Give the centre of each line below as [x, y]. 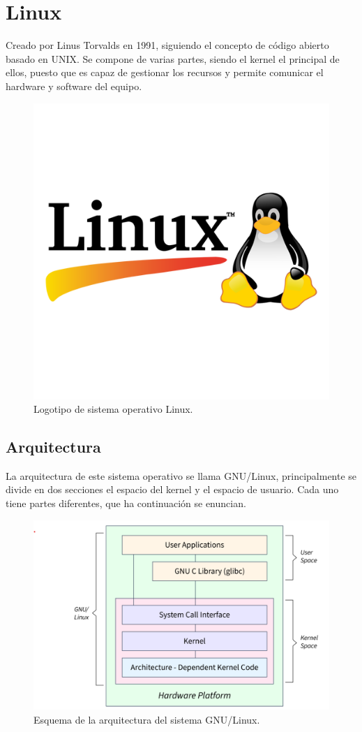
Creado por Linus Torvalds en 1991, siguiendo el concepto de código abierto [167, 45]
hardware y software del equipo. [74, 86]
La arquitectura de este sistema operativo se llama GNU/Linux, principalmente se [181, 475]
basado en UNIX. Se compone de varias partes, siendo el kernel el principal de [173, 58]
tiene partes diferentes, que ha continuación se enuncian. [126, 503]
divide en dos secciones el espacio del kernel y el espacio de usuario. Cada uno [172, 489]
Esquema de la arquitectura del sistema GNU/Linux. [147, 719]
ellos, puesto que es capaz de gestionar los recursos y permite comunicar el [165, 72]
